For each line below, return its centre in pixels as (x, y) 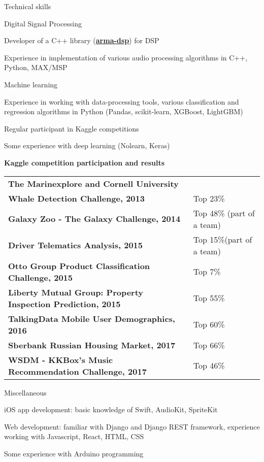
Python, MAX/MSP (36, 67)
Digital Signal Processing (43, 23)
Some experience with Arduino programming (74, 453)
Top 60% (209, 324)
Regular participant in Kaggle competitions (72, 128)
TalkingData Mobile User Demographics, (92, 318)
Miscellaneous (25, 392)
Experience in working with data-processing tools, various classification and (122, 101)
